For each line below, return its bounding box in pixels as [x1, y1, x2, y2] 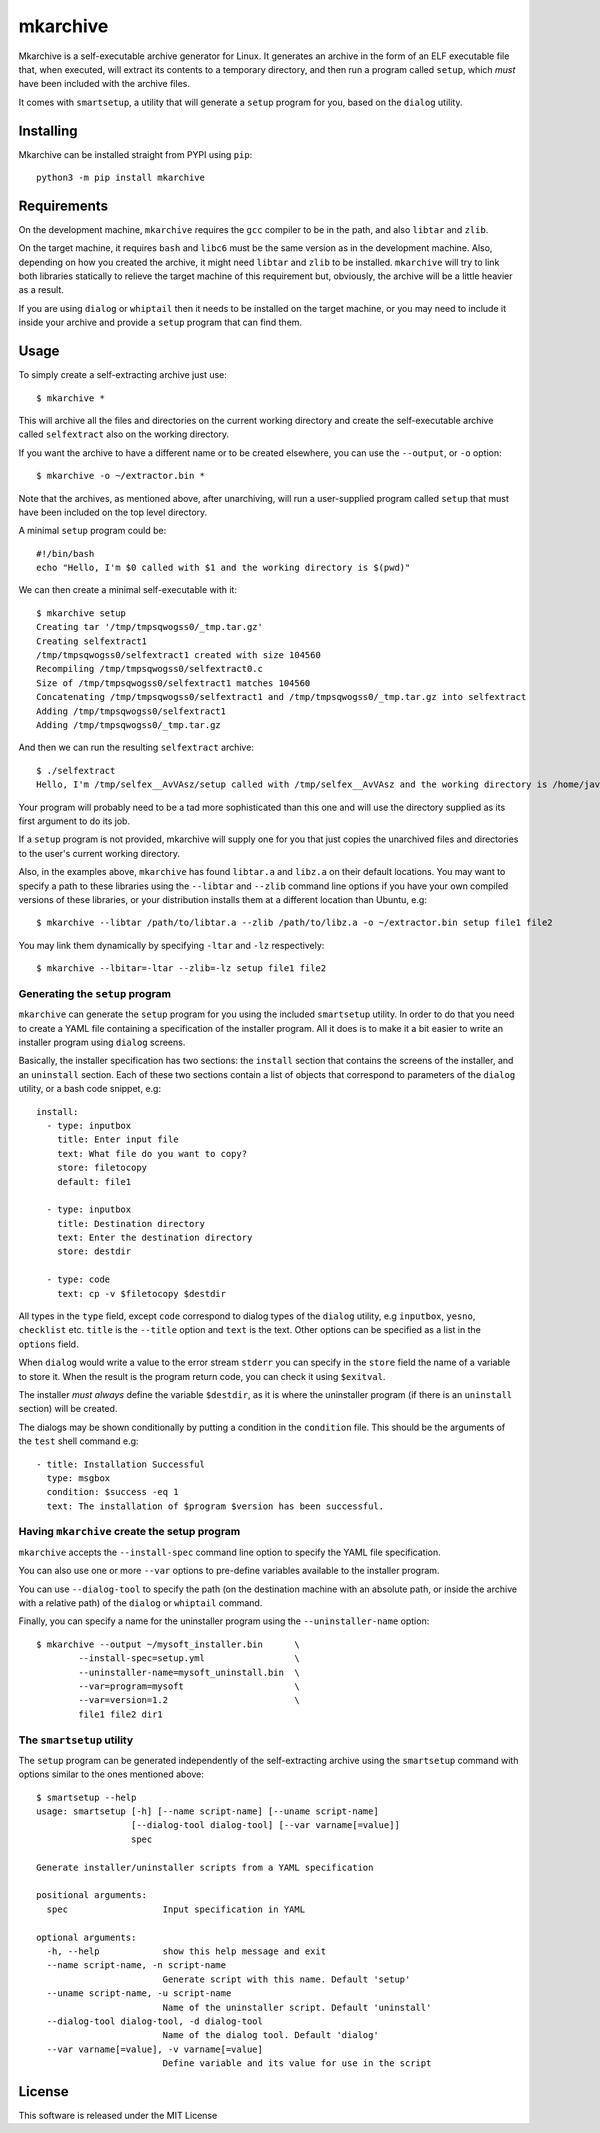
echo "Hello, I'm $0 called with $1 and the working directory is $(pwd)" [36, 562, 411, 574]
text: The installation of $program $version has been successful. [46, 1500, 385, 1512]
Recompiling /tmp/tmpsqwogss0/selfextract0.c [36, 663, 264, 675]
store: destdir [56, 1246, 132, 1257]
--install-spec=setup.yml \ [78, 1653, 300, 1664]
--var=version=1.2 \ [78, 1695, 300, 1706]
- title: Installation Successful [36, 1458, 205, 1470]
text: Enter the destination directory [56, 1232, 253, 1244]
